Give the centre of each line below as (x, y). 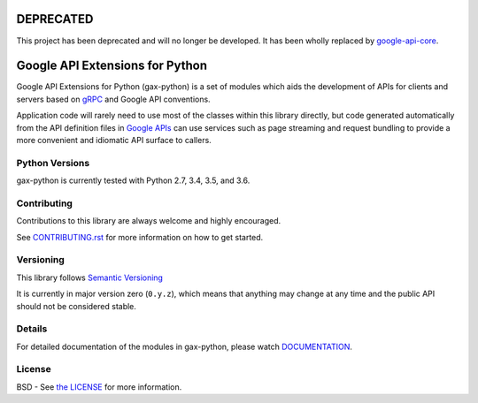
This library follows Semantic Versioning (90, 278)
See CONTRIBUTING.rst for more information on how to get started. (140, 237)
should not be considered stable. (77, 306)
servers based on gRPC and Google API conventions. (114, 99)
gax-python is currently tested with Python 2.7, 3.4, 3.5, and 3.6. (133, 180)
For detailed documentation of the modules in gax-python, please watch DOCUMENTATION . (185, 346)
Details (32, 329)
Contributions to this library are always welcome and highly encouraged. (149, 221)
